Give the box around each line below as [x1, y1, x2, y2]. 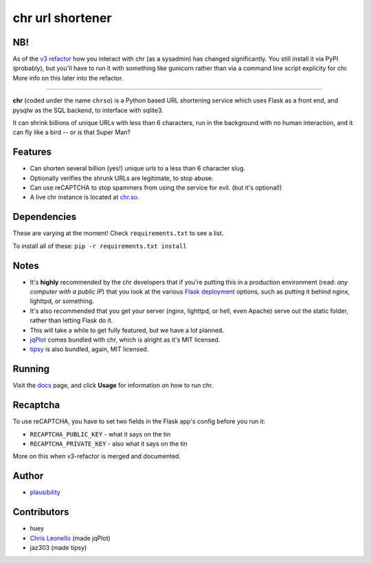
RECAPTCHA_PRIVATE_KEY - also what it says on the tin [30, 440, 188, 448]
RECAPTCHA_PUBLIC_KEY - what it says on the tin [30, 430, 171, 438]
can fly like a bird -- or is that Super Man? [12, 128, 131, 137]
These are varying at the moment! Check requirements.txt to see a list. [12, 229, 224, 237]
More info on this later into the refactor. [12, 74, 124, 82]
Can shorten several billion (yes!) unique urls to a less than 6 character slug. [30, 164, 245, 173]
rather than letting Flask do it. [30, 316, 113, 324]
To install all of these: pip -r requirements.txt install [12, 241, 187, 250]
